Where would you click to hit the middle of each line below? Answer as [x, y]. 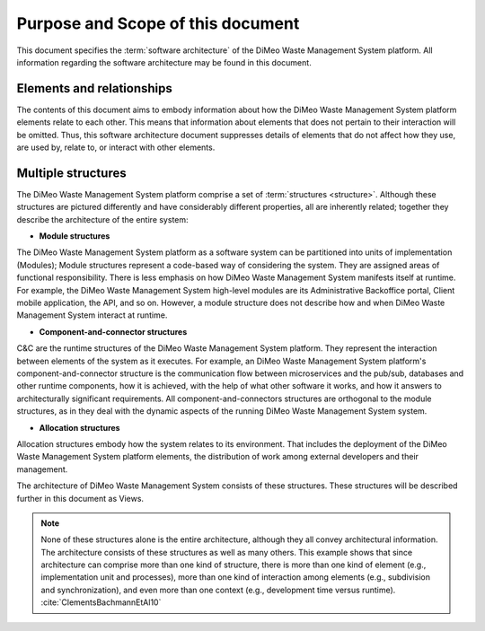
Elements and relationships [94, 88]
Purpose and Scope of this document [158, 23]
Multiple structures [71, 173]
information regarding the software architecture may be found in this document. [164, 62]
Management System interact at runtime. [92, 315]
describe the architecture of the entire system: [102, 219]
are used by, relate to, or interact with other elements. [116, 147]
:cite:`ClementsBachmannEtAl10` [101, 602]
